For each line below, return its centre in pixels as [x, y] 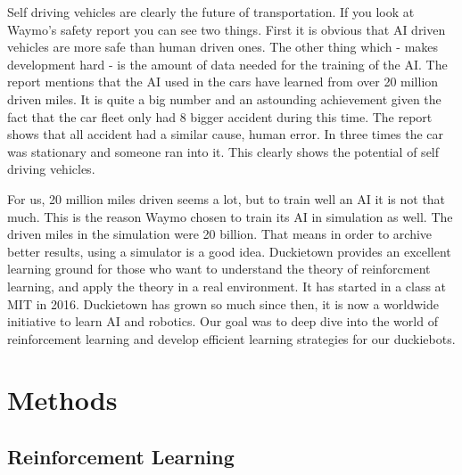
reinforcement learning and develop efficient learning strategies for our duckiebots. [231, 338]
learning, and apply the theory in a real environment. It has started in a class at [227, 286]
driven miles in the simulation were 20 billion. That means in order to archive [220, 234]
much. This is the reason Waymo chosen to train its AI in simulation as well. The [230, 216]
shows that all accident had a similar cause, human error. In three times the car [226, 134]
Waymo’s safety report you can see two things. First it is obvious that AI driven [227, 29]
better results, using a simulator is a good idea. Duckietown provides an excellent [229, 251]
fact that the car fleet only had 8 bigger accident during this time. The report [220, 116]
